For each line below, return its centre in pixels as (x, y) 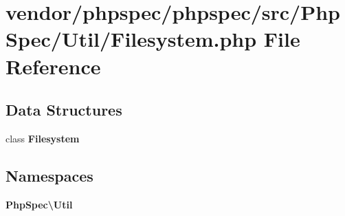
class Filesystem (43, 138)
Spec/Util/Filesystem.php (131, 39)
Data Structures (64, 110)
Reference (53, 66)
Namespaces (49, 175)
